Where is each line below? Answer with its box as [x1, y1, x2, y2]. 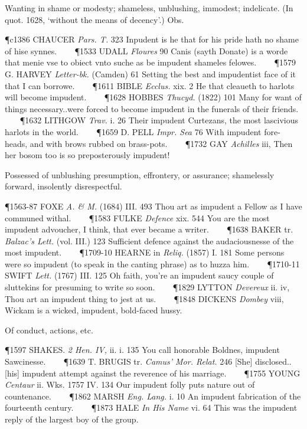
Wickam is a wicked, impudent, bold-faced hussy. [5, 304, 182, 316]
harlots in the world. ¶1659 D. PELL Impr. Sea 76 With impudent [5, 125, 262, 137]
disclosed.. [255, 355, 292, 368]
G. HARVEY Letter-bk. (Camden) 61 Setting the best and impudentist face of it [5, 67, 296, 80]
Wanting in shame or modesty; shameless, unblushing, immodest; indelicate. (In [5, 2, 293, 14]
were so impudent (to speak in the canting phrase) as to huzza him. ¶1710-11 [5, 257, 300, 270]
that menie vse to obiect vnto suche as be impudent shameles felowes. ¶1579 [5, 56, 296, 68]
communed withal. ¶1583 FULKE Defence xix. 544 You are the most [5, 211, 270, 224]
